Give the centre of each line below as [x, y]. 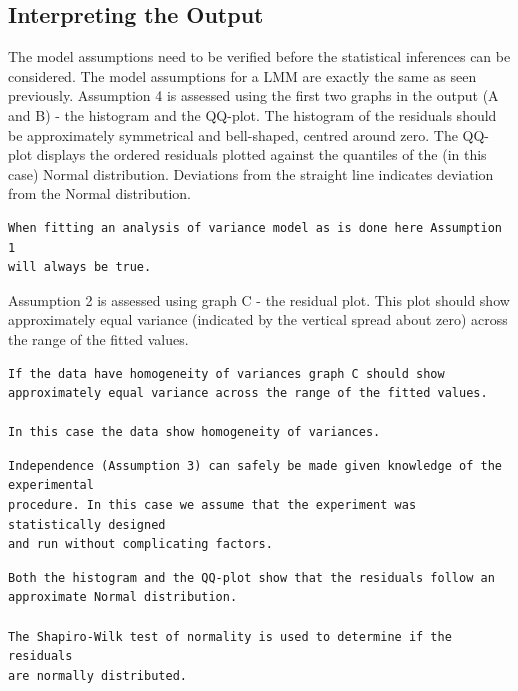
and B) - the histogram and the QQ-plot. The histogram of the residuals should [252, 114]
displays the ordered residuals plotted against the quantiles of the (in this [261, 154]
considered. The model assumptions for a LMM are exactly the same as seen [242, 75]
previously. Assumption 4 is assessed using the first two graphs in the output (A [253, 95]
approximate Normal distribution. [123, 597]
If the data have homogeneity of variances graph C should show [226, 373]
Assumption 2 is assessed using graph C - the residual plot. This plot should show [259, 299]
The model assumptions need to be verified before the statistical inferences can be [259, 56]
